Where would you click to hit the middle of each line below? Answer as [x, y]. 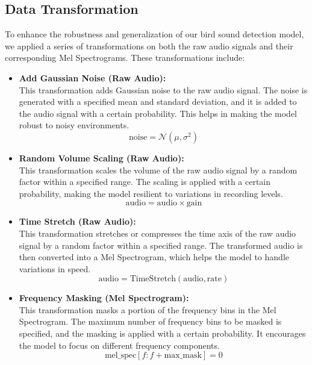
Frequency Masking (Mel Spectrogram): [104, 298]
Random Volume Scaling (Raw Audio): [101, 158]
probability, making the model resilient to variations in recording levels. [151, 193]
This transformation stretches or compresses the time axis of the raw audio [158, 233]
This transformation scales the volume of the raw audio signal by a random [158, 170]
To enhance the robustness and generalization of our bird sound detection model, [154, 34]
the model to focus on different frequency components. [119, 345]
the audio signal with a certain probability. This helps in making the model [158, 113]
